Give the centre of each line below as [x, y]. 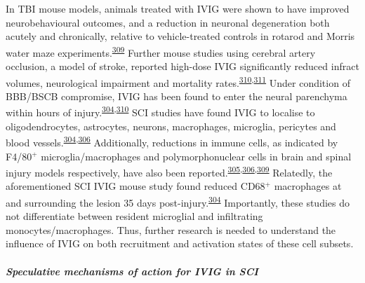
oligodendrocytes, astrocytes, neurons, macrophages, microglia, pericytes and [171, 126]
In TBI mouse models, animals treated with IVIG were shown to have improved [178, 8]
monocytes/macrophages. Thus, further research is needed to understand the [171, 229]
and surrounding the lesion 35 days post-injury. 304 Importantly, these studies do [178, 201]
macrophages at [308, 186]
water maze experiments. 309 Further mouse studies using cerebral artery [161, 51]
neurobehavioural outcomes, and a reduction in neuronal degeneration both [168, 22]
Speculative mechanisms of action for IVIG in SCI [132, 271]
